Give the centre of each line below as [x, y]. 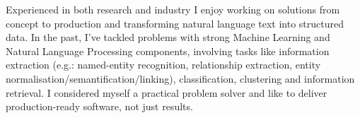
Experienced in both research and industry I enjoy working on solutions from [173, 9]
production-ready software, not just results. [99, 106]
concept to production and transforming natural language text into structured [175, 23]
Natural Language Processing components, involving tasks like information [168, 51]
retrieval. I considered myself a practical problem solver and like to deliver [167, 92]
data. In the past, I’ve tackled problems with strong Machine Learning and [168, 37]
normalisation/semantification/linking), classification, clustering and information [180, 78]
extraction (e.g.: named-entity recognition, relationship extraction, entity [163, 65]
